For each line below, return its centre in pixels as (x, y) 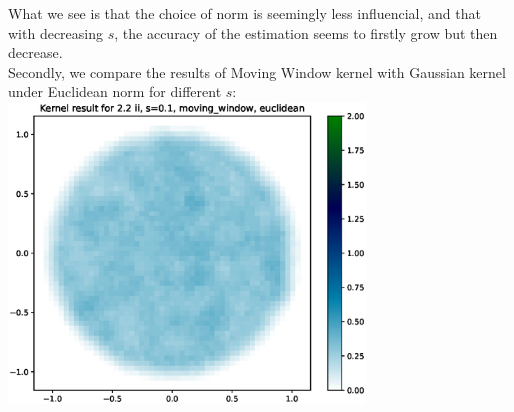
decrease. (35, 52)
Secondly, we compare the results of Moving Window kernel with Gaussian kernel (257, 71)
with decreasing (56, 32)
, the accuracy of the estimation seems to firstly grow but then (306, 32)
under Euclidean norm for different (115, 91)
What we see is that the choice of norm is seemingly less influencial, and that (244, 13)
